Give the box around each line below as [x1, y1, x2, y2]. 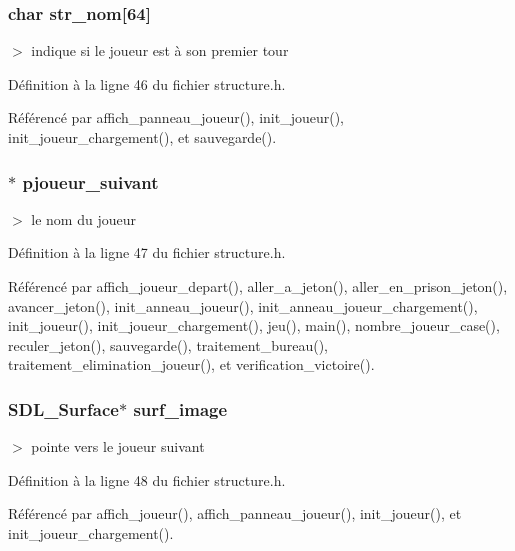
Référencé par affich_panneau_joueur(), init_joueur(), [8, 107, 345, 128]
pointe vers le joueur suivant [31, 436, 205, 457]
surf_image [133, 396, 228, 421]
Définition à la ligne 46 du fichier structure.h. [8, 73, 286, 94]
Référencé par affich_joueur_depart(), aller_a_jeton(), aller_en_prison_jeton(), [8, 276, 508, 296]
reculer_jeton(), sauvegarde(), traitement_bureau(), [8, 334, 328, 355]
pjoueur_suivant [22, 169, 159, 194]
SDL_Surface [8, 396, 119, 421]
